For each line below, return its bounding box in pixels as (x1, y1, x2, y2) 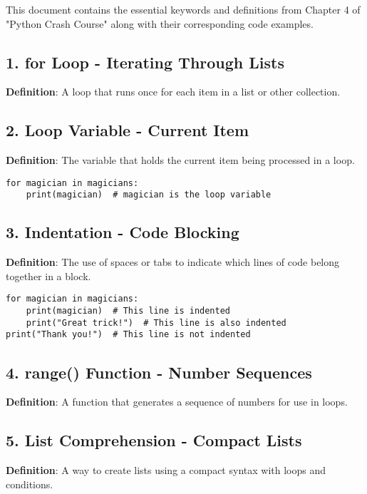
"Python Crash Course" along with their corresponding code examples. (6, 16, 314, 31)
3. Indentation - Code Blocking (6, 221, 239, 243)
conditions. (6, 476, 53, 491)
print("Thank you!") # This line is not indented (6, 329, 251, 340)
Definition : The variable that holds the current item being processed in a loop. (6, 153, 355, 168)
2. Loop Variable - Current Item (6, 119, 249, 141)
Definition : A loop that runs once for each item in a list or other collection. (6, 84, 341, 99)
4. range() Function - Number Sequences (6, 361, 312, 383)
